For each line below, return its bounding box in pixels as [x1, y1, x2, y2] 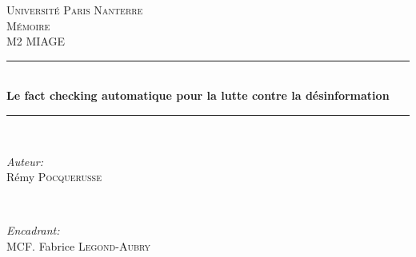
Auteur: [6, 152, 44, 169]
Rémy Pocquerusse [6, 168, 102, 185]
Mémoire [6, 17, 50, 34]
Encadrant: [6, 222, 60, 239]
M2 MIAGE [6, 33, 66, 49]
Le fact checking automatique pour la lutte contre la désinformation [6, 87, 390, 104]
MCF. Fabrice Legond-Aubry [6, 237, 150, 254]
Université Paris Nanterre [6, 2, 143, 18]
